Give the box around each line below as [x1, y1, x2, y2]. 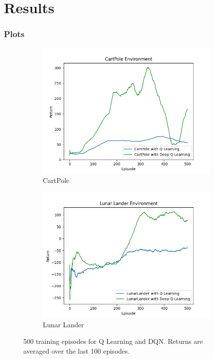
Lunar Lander [43, 319, 84, 330]
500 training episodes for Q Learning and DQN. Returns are [23, 336, 203, 346]
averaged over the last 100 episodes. [23, 345, 130, 356]
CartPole [43, 175, 70, 185]
